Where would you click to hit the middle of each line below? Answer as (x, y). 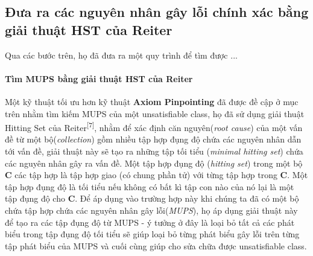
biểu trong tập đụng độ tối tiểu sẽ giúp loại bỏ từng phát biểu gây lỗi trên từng (152, 234)
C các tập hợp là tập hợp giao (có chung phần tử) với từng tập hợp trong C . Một (156, 175)
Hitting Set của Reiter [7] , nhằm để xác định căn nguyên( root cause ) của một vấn (154, 126)
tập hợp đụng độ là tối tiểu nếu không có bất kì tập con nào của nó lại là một (150, 186)
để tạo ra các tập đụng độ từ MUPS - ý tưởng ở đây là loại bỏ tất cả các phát (150, 222)
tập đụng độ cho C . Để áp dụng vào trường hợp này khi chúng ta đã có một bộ (152, 198)
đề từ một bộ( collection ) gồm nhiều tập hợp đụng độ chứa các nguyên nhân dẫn (153, 139)
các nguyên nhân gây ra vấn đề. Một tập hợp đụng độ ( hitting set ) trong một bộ (154, 163)
